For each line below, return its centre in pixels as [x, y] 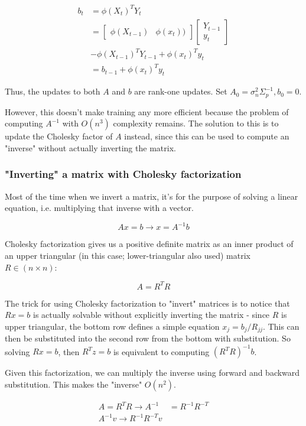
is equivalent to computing [161, 351]
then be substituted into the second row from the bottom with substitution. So [148, 338]
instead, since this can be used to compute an [207, 136]
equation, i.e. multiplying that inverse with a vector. [99, 208]
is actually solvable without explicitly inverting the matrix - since [151, 315]
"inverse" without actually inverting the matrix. [90, 147]
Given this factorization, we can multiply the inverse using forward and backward [152, 373]
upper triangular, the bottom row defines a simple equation [112, 326]
